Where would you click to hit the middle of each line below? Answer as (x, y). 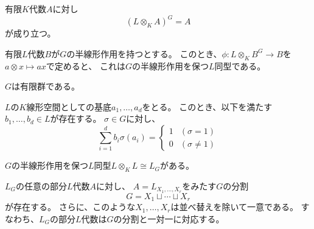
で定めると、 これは (85, 65)
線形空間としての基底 (69, 106)
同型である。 (240, 65)
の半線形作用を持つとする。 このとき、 (144, 53)
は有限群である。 (46, 86)
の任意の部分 (42, 185)
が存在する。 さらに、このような (70, 207)
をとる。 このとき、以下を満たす (207, 106)
